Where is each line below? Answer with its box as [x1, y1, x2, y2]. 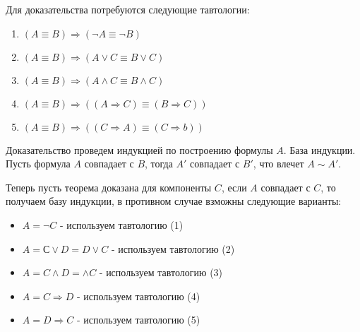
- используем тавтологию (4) [76, 288, 200, 303]
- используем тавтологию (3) [99, 265, 223, 280]
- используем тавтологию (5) [76, 312, 200, 327]
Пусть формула [6, 156, 71, 171]
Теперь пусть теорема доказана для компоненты [6, 179, 212, 194]
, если [221, 179, 247, 194]
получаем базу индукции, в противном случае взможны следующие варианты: [6, 194, 342, 208]
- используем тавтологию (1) [59, 217, 184, 232]
